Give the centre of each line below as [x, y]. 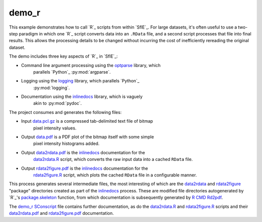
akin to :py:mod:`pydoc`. [57, 103]
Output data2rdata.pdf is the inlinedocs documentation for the [83, 152]
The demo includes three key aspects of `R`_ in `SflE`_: [64, 56]
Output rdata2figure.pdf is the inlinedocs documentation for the [84, 168]
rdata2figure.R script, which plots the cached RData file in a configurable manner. [115, 175]
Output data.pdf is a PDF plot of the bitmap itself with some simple [88, 137]
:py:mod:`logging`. [51, 88]
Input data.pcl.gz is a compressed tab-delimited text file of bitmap [87, 121]
